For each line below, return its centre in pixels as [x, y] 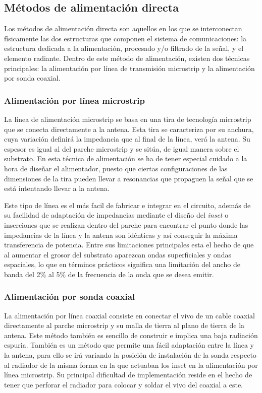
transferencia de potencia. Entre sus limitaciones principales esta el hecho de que [129, 245]
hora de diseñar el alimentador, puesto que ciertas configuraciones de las [116, 168]
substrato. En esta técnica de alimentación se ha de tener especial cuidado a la [126, 158]
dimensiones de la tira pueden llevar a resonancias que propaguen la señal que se [129, 178]
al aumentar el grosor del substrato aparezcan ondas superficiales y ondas [118, 254]
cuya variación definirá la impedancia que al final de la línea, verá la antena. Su [127, 139]
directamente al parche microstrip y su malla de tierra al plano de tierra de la [124, 325]
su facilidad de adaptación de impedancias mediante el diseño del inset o [116, 215]
